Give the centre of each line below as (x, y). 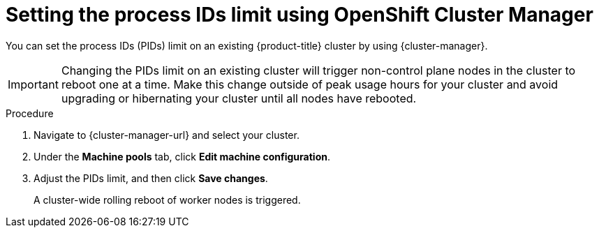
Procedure (30, 113)
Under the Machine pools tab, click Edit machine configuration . (182, 156)
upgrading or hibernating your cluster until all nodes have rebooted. (239, 98)
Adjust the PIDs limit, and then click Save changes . (151, 178)
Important (33, 84)
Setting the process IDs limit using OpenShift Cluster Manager (299, 15)
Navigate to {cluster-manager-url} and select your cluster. (167, 135)
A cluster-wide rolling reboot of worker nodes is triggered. (167, 200)
